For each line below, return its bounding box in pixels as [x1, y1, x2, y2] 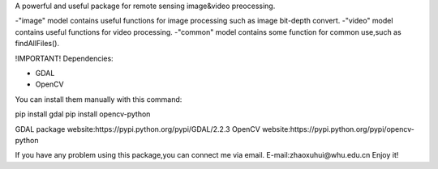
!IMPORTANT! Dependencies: [15, 53, 114, 63]
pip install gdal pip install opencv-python [15, 109, 151, 119]
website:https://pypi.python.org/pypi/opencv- [262, 124, 415, 133]
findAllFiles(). [15, 39, 60, 49]
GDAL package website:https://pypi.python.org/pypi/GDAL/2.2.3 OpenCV [15, 124, 261, 133]
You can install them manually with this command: [15, 94, 182, 104]
